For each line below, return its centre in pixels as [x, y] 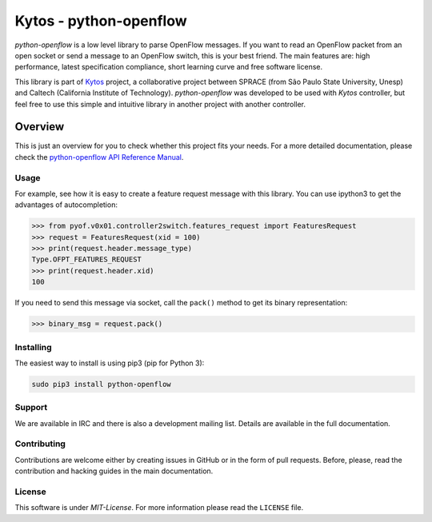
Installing [33, 347]
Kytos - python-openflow [101, 21]
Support [31, 408]
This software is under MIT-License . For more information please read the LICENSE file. [159, 508]
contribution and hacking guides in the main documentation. [114, 471]
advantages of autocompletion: [66, 205]
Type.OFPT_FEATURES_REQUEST [86, 259]
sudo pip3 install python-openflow [101, 384]
